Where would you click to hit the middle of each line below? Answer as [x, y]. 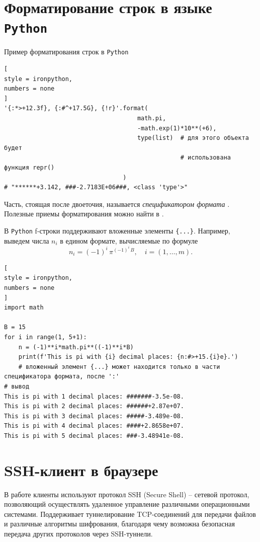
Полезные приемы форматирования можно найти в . [84, 214]
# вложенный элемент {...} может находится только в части [119, 367]
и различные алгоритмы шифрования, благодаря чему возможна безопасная [119, 524]
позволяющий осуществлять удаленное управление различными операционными [127, 504]
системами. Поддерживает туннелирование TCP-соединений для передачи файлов [130, 514]
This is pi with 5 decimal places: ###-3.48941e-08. [94, 436]
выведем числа [27, 240]
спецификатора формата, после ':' [62, 377]
